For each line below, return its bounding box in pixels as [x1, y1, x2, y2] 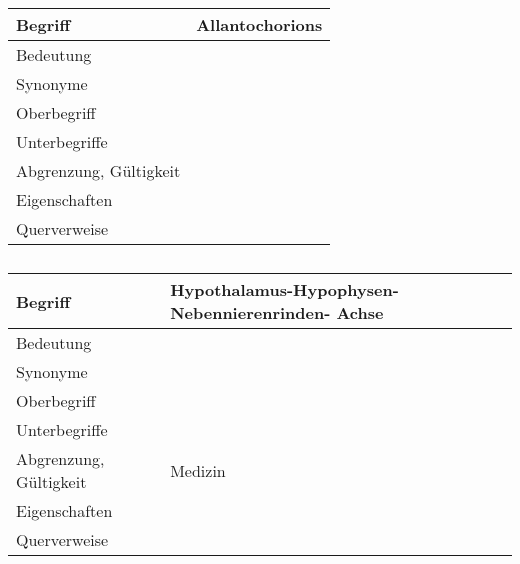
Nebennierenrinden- [170, 301, 331, 324]
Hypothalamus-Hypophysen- [170, 278, 399, 301]
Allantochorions [196, 13, 323, 36]
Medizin [170, 458, 226, 482]
